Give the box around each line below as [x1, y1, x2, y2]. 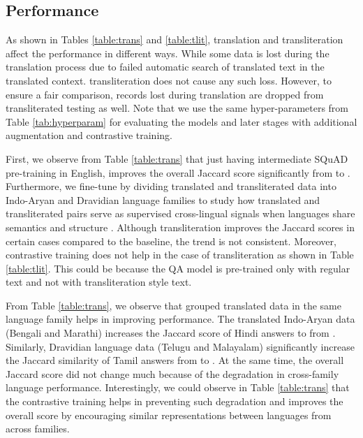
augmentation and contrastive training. [6, 128, 172, 143]
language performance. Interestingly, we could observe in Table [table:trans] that [6, 380, 350, 395]
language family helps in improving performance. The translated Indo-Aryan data [6, 312, 355, 326]
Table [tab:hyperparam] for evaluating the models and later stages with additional [6, 114, 357, 129]
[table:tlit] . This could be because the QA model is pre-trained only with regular [6, 261, 350, 275]
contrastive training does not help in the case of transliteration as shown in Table [6, 247, 354, 262]
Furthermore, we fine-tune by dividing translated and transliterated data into [6, 179, 336, 194]
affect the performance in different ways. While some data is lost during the [6, 45, 329, 60]
